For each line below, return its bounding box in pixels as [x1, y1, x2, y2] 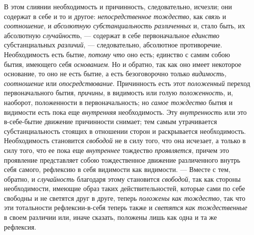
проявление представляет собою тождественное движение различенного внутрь [4, 154, 240, 165]
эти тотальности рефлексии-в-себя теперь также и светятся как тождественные [4, 202, 248, 213]
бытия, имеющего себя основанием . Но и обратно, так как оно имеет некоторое [4, 59, 242, 69]
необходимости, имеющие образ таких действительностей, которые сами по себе [4, 183, 245, 193]
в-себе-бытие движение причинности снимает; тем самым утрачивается [4, 116, 217, 127]
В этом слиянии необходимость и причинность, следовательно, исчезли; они [4, 1, 232, 11]
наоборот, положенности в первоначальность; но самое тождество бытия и [4, 97, 233, 107]
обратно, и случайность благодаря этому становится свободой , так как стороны [4, 173, 241, 184]
